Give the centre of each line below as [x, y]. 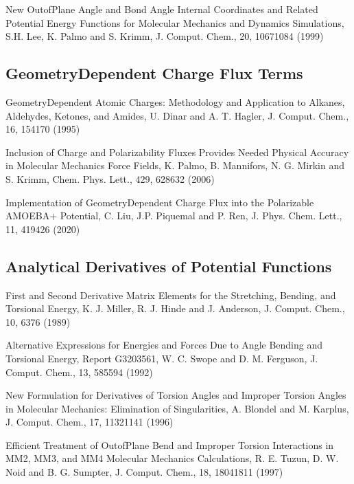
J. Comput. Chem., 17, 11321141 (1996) [90, 422]
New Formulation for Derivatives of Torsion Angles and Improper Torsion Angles [176, 395]
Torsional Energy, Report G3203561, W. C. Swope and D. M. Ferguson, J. [162, 358]
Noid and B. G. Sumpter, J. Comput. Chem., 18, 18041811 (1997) [144, 472]
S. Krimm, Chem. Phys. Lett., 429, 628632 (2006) [110, 178]
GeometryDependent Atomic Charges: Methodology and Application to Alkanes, [175, 101]
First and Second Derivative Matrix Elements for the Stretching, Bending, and [171, 295]
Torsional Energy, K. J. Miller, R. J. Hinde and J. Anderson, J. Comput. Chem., [175, 308]
